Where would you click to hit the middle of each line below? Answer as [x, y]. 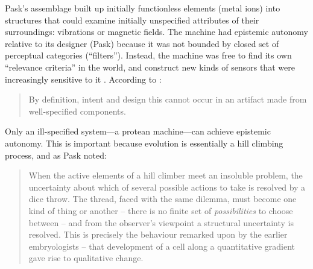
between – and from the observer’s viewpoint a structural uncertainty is [161, 222]
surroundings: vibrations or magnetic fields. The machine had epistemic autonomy [157, 32]
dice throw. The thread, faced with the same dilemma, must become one [163, 199]
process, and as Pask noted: [56, 155]
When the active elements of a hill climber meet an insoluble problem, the [166, 175]
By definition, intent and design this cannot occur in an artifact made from [168, 99]
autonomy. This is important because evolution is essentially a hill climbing [144, 143]
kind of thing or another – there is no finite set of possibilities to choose [161, 210]
